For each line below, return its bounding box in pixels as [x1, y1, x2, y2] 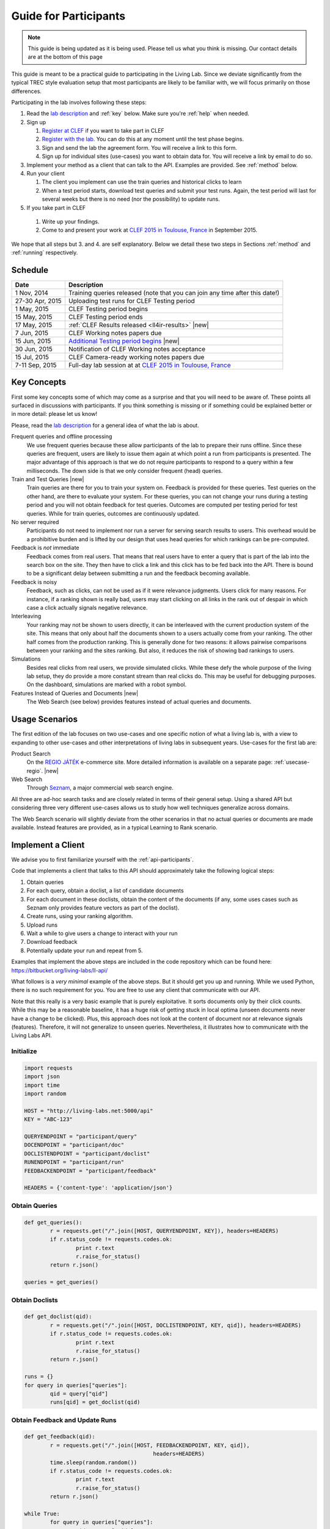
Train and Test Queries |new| [11, 476, 85, 483]
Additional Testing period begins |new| [68, 337, 180, 346]
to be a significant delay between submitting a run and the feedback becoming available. [26, 569, 251, 577]
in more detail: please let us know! [11, 410, 98, 418]
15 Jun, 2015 [15, 337, 51, 346]
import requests [24, 1064, 73, 1072]
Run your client [26, 170, 65, 177]
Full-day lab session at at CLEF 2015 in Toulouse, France [68, 361, 232, 369]
